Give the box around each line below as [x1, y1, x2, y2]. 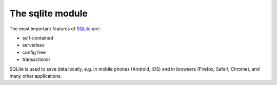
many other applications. [9, 73, 62, 79]
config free [22, 49, 46, 55]
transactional [22, 56, 50, 62]
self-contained [22, 35, 53, 41]
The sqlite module [9, 8, 88, 19]
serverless [22, 42, 45, 48]
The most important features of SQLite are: [9, 26, 100, 32]
